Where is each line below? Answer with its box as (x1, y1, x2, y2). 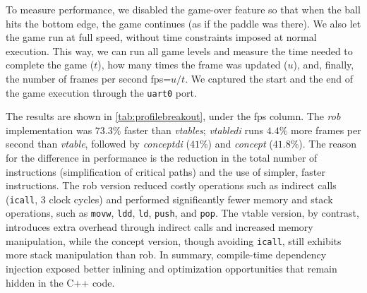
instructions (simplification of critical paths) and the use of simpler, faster (6, 164, 325, 179)
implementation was (6, 122, 92, 137)
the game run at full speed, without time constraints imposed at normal (6, 30, 317, 44)
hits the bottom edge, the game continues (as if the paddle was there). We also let (6, 16, 361, 30)
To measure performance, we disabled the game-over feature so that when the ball (6, 2, 361, 16)
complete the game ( (6, 57, 95, 72)
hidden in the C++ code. (6, 275, 115, 289)
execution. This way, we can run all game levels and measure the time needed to (6, 43, 353, 58)
